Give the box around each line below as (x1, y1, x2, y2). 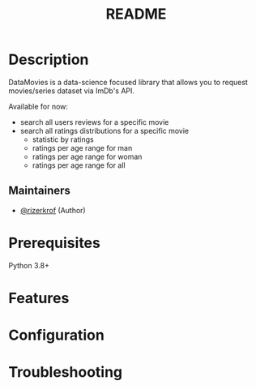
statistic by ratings (32, 135, 95, 144)
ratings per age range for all (32, 160, 126, 170)
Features (8, 289, 70, 307)
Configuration (8, 326, 105, 344)
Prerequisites (8, 233, 101, 252)
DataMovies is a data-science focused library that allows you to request (8, 77, 249, 87)
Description (8, 50, 89, 69)
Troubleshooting (8, 363, 123, 382)
